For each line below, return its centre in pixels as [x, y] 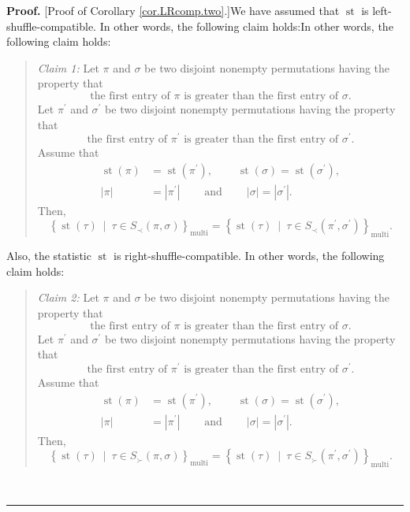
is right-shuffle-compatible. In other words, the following [249, 256]
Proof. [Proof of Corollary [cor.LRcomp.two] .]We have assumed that [173, 10]
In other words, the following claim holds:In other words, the [246, 26]
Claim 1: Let [68, 67]
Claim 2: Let [68, 297]
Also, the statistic [49, 256]
